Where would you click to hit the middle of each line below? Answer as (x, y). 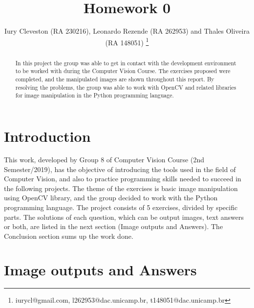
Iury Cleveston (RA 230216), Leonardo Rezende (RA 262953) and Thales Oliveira (127, 31)
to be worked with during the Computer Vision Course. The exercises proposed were (123, 71)
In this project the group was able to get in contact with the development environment (126, 63)
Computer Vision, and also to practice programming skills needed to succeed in (123, 179)
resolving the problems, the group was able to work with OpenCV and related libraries (126, 87)
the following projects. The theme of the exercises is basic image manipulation (121, 188)
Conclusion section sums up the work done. (69, 236)
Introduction (47, 136)
